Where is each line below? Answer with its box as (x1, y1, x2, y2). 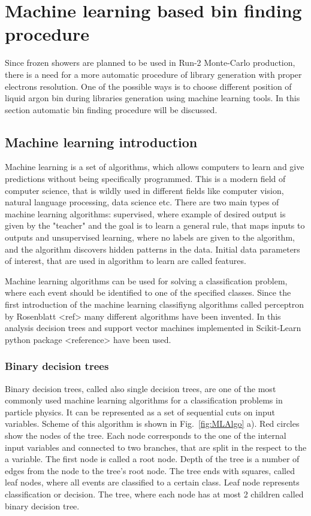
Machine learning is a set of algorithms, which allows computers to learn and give (5, 160, 304, 173)
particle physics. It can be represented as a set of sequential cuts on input (5, 405, 275, 418)
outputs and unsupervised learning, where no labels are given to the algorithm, (5, 231, 295, 244)
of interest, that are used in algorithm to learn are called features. (5, 254, 246, 267)
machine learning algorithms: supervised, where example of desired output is (5, 207, 286, 220)
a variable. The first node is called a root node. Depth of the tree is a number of (5, 453, 300, 465)
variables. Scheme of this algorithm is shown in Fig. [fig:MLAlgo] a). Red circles (5, 417, 300, 430)
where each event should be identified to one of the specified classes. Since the (5, 286, 291, 299)
